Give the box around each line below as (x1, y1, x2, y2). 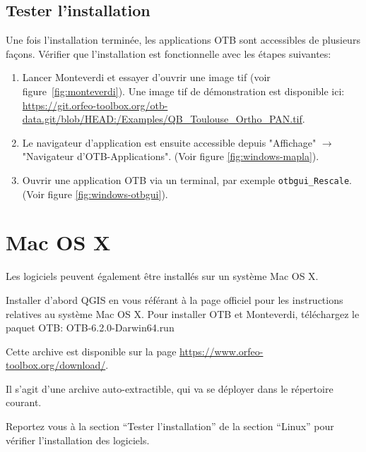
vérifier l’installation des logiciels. (6, 432, 150, 447)
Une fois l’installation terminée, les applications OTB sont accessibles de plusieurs (6, 32, 360, 47)
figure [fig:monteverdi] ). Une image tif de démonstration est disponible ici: (22, 83, 345, 98)
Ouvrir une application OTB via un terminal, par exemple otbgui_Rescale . (22, 172, 352, 187)
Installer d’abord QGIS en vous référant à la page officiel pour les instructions (6, 292, 343, 307)
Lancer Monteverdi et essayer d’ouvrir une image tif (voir (22, 70, 271, 85)
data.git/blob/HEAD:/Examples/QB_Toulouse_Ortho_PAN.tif (22, 111, 302, 126)
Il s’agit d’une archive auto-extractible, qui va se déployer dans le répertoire (6, 381, 333, 396)
